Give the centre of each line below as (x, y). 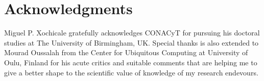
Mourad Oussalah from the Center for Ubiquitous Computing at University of (126, 52)
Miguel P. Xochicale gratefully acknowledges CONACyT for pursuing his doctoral (132, 33)
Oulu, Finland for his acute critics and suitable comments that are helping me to (131, 62)
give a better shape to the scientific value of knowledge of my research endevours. (131, 72)
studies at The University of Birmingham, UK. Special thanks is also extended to (131, 42)
